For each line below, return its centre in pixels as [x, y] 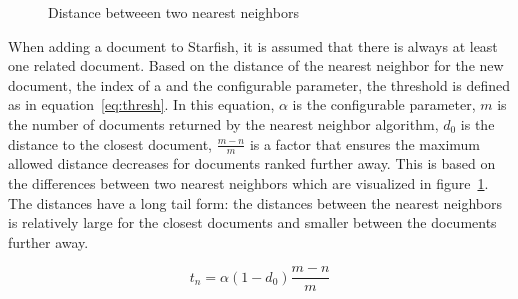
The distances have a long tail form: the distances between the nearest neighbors [255, 202]
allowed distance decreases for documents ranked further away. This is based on [252, 163]
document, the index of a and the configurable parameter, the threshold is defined [259, 84]
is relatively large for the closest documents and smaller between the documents [252, 222]
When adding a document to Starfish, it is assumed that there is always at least [253, 45]
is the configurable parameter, [384, 104]
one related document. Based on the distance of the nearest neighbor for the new [256, 65]
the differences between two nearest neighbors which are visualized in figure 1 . [248, 182]
